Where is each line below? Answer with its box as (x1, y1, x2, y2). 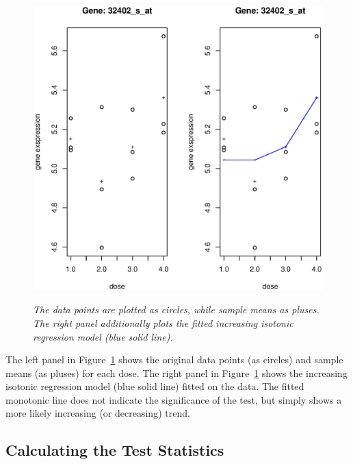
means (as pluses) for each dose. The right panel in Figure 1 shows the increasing (5, 365, 348, 380)
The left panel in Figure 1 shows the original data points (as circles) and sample (5, 352, 343, 367)
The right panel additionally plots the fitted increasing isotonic (33, 315, 293, 330)
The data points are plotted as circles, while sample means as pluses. (33, 302, 319, 317)
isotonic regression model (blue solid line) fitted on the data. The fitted (5, 379, 304, 393)
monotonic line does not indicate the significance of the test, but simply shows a (5, 392, 342, 406)
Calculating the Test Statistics (5, 439, 224, 461)
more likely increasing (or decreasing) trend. (5, 406, 190, 420)
